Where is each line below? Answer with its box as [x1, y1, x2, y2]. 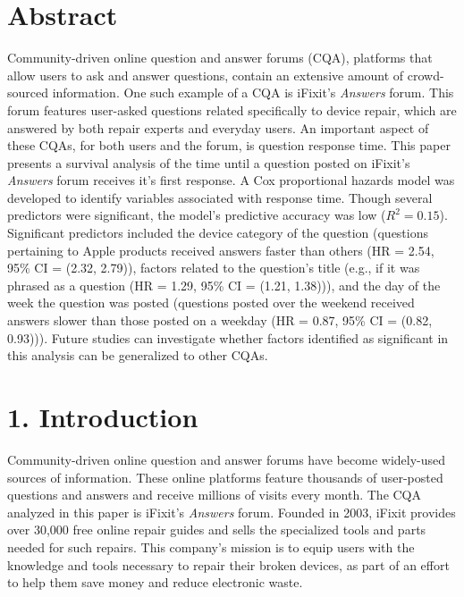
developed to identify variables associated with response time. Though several [7, 188, 433, 206]
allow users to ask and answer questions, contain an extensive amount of [7, 65, 404, 84]
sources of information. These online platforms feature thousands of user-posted [7, 467, 443, 486]
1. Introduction [7, 399, 198, 434]
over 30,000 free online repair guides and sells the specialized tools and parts [7, 520, 426, 539]
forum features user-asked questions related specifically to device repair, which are [7, 100, 457, 119]
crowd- [407, 65, 444, 84]
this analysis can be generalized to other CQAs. [7, 346, 268, 365]
